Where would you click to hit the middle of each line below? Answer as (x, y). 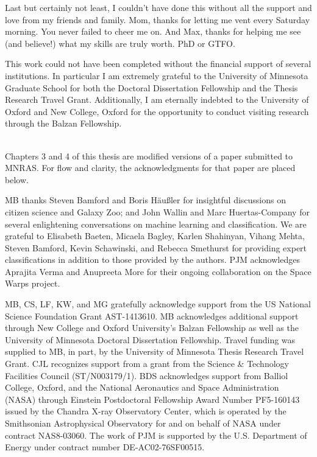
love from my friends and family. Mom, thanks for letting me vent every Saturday (158, 19)
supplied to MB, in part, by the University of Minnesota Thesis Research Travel (155, 351)
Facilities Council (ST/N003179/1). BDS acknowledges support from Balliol (147, 375)
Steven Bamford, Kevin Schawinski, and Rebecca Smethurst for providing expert (156, 247)
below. (17, 179)
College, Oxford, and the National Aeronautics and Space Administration (142, 387)
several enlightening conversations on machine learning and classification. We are (156, 224)
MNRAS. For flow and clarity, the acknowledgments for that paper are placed (150, 168)
